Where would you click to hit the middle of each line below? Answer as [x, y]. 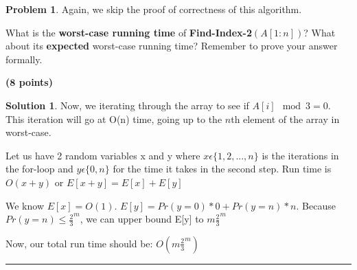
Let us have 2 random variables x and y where [103, 155]
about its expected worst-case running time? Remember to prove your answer [172, 46]
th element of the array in [285, 119]
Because [319, 205]
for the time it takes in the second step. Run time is [222, 169]
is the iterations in [300, 155]
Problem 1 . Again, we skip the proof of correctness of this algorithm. [154, 9]
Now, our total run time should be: [79, 243]
